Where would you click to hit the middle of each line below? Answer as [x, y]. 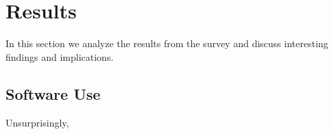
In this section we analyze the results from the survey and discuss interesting [167, 43]
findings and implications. [60, 56]
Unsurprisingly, [37, 122]
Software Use [53, 93]
